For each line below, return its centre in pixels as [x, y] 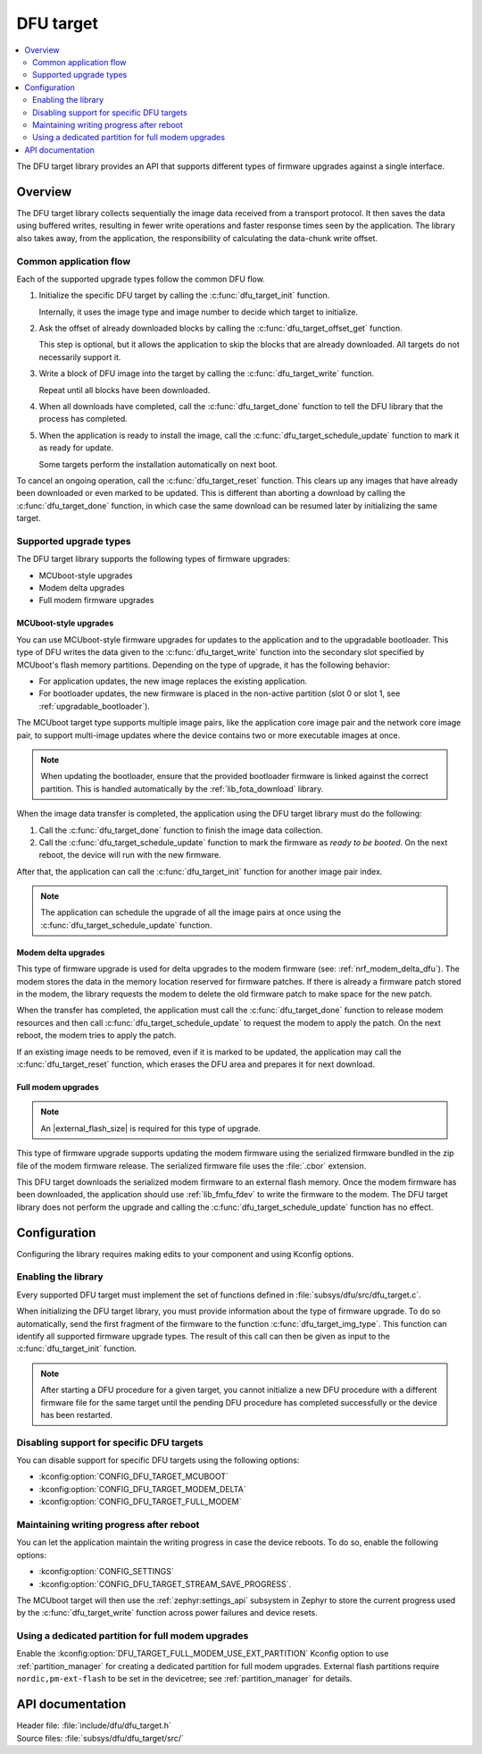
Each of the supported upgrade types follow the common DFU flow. [141, 279]
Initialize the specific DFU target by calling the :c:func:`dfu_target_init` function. [184, 296]
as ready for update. [76, 448]
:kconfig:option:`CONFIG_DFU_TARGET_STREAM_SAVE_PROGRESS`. [165, 1584]
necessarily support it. [80, 357]
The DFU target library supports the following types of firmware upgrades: [153, 559]
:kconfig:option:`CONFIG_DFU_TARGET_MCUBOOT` [134, 1477]
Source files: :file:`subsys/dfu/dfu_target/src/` [100, 1738]
